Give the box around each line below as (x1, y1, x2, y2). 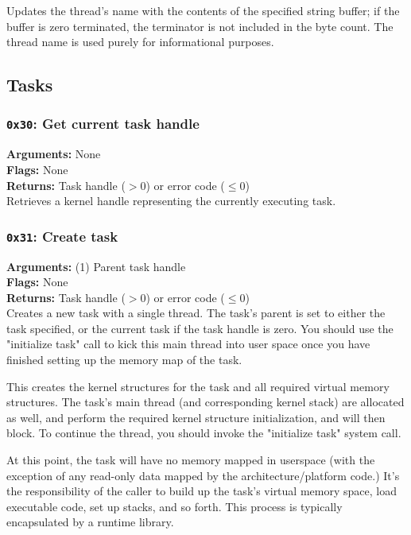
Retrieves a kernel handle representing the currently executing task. (6, 192, 336, 209)
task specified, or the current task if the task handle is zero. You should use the (6, 320, 394, 336)
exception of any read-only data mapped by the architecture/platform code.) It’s (6, 467, 400, 483)
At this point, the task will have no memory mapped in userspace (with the (6, 452, 375, 468)
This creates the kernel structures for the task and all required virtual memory (6, 378, 390, 394)
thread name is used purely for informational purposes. (6, 33, 274, 50)
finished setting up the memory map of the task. (6, 351, 242, 368)
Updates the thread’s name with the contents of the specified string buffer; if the (6, 2, 400, 18)
